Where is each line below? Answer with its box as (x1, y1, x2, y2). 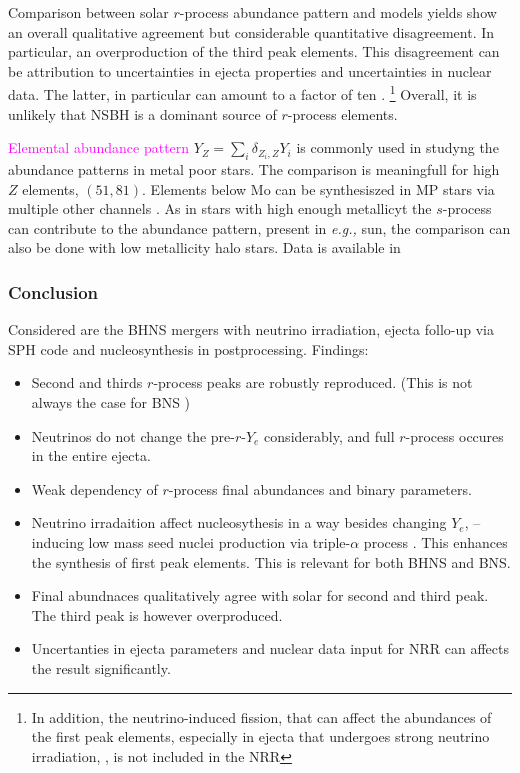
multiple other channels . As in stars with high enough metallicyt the (8, 198, 432, 219)
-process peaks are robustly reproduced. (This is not (153, 372, 473, 393)
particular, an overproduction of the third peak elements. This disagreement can (8, 41, 500, 62)
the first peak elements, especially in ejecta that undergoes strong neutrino (31, 726, 490, 747)
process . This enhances (363, 531, 508, 552)
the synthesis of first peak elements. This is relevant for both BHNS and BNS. (31, 551, 511, 572)
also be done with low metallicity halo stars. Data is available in (8, 237, 401, 258)
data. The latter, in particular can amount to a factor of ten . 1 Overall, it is (8, 81, 477, 105)
